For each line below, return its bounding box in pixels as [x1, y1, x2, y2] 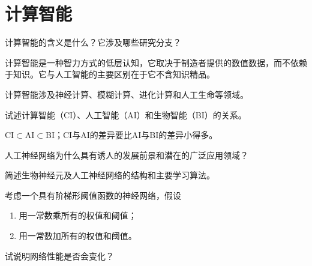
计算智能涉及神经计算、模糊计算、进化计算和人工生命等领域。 [5, 88, 248, 100]
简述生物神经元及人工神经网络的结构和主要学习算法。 [5, 169, 215, 181]
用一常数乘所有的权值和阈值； [19, 209, 137, 222]
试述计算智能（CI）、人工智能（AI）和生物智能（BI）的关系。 [5, 108, 247, 121]
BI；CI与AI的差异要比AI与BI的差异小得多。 [46, 128, 218, 141]
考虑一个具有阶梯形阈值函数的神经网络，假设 [5, 189, 181, 201]
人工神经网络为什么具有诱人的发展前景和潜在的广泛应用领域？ [5, 148, 248, 161]
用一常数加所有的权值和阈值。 [19, 229, 137, 242]
